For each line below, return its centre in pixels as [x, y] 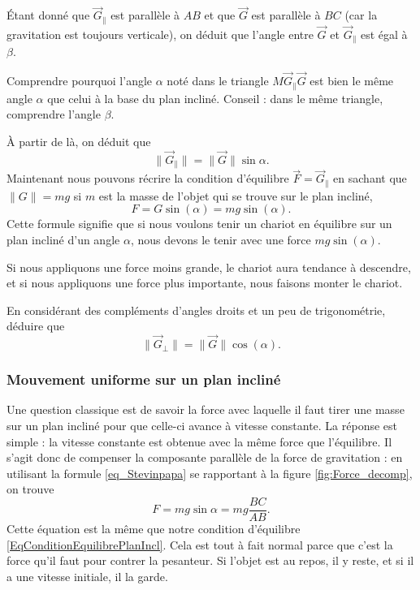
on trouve [30, 489]
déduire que [36, 326]
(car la [361, 15]
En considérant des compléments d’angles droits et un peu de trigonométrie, [196, 310]
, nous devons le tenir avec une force [221, 239]
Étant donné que [48, 15]
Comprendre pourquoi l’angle [80, 81]
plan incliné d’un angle [63, 239]
